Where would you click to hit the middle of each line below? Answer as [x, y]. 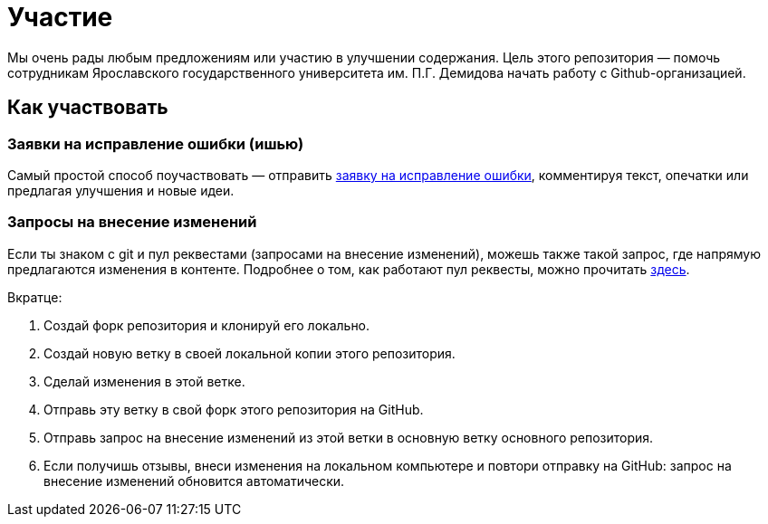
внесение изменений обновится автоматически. [194, 481]
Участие [60, 17]
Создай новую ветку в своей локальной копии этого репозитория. [250, 353]
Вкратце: [35, 297]
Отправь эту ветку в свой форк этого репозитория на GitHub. [234, 409]
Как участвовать [88, 108]
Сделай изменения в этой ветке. [144, 381]
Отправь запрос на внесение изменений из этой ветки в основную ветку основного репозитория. [349, 437]
